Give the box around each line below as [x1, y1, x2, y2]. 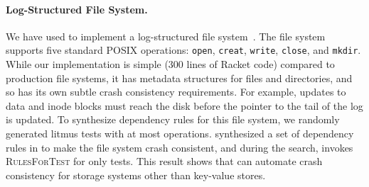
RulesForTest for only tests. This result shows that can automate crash [6, 154, 323, 169]
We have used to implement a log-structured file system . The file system [6, 28, 326, 43]
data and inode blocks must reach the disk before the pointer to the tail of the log [6, 98, 363, 113]
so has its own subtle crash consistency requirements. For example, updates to [6, 84, 346, 99]
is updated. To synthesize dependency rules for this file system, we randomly [6, 112, 340, 127]
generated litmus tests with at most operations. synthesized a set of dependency [6, 126, 354, 141]
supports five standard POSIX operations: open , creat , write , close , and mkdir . [6, 42, 361, 57]
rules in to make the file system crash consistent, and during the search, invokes [6, 140, 353, 154]
